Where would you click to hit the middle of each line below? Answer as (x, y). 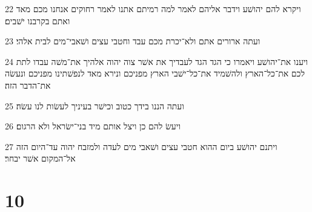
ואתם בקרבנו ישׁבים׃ (38, 20)
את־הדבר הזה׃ (28, 85)
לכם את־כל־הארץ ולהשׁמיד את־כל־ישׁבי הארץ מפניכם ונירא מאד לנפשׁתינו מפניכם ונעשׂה (155, 73)
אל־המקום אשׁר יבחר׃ (40, 158)
